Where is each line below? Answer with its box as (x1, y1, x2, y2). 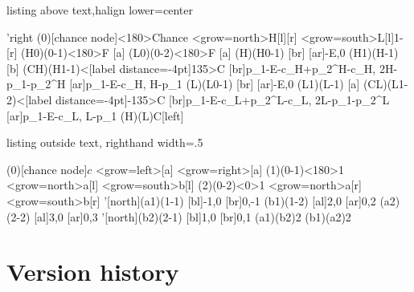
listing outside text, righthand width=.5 (6, 134, 203, 151)
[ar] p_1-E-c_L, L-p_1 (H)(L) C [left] (6, 107, 184, 124)
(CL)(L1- (363, 75, 408, 92)
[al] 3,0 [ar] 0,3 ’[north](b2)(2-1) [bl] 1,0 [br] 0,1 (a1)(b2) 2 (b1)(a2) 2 (34, 208, 351, 225)
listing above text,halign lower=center (6, 2, 193, 18)
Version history (6, 255, 179, 288)
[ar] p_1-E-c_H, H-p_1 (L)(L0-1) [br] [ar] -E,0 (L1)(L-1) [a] (69, 75, 360, 92)
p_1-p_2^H (6, 75, 66, 92)
